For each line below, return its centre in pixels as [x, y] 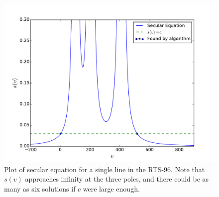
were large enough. [111, 188]
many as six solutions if [40, 188]
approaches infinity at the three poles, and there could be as [117, 179]
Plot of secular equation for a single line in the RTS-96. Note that [105, 169]
